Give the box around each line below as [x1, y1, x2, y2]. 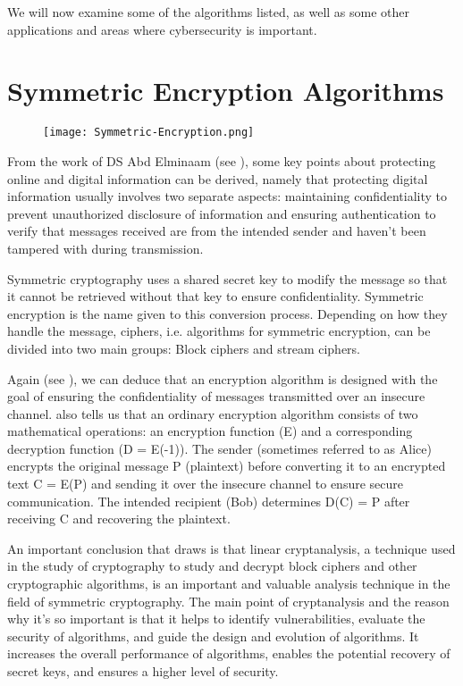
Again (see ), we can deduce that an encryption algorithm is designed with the [7, 369, 438, 388]
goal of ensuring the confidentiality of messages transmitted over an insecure [7, 387, 425, 406]
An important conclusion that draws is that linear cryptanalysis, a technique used [7, 539, 456, 557]
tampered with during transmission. [7, 238, 204, 257]
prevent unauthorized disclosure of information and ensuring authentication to [7, 204, 436, 222]
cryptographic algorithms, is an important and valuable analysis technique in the [7, 574, 450, 593]
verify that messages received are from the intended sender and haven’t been [7, 222, 426, 240]
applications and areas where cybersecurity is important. [7, 20, 317, 38]
